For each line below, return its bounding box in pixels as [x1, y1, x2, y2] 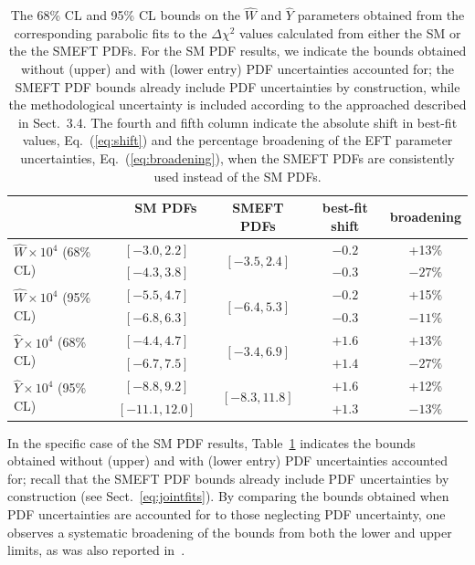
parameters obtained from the [297, 5, 465, 25]
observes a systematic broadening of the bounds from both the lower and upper [7, 522, 452, 541]
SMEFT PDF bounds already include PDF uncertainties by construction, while [15, 77, 460, 96]
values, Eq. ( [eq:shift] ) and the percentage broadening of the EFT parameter [22, 131, 453, 150]
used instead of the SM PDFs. [153, 166, 322, 185]
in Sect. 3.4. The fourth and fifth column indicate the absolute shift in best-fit [17, 112, 458, 131]
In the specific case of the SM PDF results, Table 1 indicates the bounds [7, 433, 416, 452]
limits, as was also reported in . [7, 540, 185, 560]
